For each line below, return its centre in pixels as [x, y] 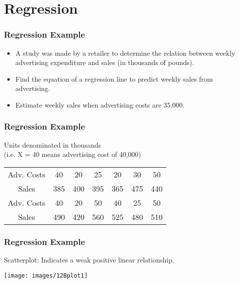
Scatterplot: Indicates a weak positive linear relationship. [89, 260]
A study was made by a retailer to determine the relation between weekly [125, 53]
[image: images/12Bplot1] [46, 275]
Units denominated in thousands [52, 144]
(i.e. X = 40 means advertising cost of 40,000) [73, 154]
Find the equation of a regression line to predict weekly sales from [114, 78]
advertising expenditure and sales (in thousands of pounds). [105, 62]
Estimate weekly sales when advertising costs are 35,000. [100, 104]
